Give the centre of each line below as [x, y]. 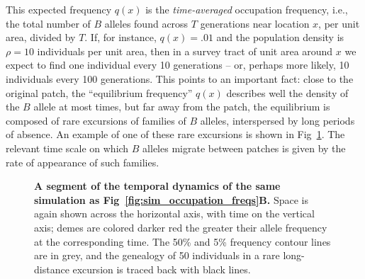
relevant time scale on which [67, 148]
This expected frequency [59, 9]
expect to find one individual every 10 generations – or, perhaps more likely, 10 [178, 65]
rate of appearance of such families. [83, 162]
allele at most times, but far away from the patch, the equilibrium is [182, 107]
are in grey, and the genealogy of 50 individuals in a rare [157, 255]
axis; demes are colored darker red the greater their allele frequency [181, 227]
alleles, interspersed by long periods [277, 120]
